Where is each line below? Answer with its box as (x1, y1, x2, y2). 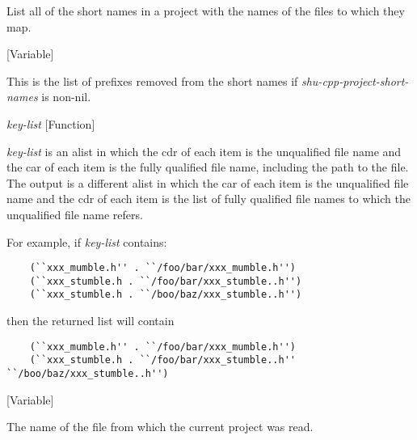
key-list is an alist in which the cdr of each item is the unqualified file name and (6, 142, 402, 159)
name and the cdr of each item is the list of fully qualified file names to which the (6, 190, 411, 207)
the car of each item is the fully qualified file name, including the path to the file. (6, 159, 409, 176)
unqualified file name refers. (6, 205, 143, 222)
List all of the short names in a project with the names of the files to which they (6, 2, 405, 19)
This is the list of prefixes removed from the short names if (6, 72, 298, 89)
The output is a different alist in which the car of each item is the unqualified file (6, 174, 409, 191)
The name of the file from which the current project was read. (6, 418, 314, 435)
